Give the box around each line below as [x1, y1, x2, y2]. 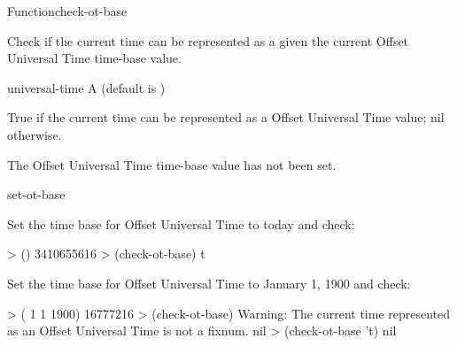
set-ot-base [7, 185, 66, 204]
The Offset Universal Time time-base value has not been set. [7, 155, 337, 173]
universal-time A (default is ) [7, 78, 166, 96]
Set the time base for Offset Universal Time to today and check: [7, 214, 355, 233]
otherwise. [7, 125, 62, 143]
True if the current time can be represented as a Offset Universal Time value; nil [7, 108, 445, 127]
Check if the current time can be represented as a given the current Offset [7, 31, 409, 50]
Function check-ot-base [7, 2, 128, 19]
